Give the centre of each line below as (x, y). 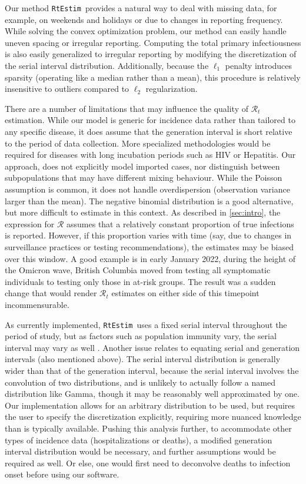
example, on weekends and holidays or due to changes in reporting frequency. (144, 19)
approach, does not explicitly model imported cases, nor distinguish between (142, 166)
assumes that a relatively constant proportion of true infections (180, 223)
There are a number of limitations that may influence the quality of (127, 108)
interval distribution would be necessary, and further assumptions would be (140, 451)
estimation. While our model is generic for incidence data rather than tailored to (150, 120)
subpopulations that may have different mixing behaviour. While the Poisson (144, 178)
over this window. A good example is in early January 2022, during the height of (150, 258)
